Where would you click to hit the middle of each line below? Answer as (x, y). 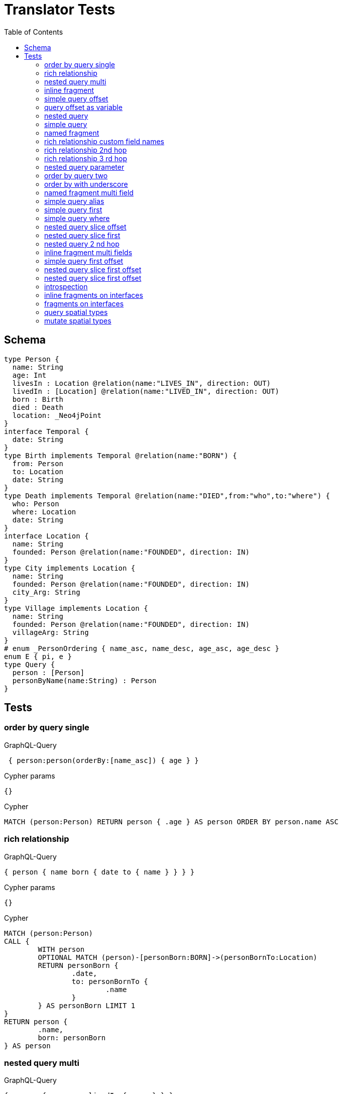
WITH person (61, 949)
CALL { (17, 941)
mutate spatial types (78, 320)
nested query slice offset (85, 227)
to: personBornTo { (110, 981)
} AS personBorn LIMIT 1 (87, 1005)
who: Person (36, 504)
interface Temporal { (46, 431)
